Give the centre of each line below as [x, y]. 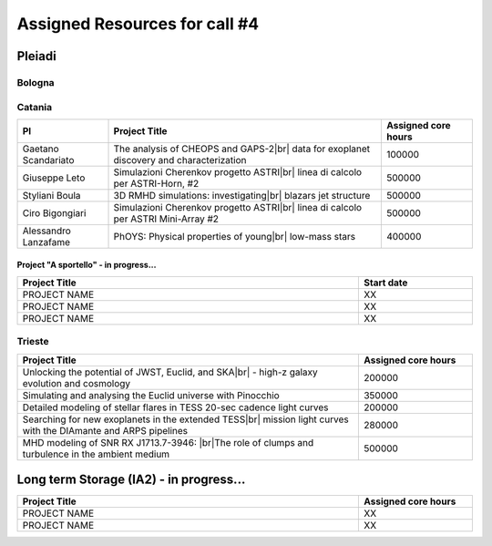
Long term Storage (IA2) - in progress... [131, 480]
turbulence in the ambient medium [96, 454]
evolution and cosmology [77, 383]
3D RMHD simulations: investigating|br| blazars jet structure [242, 195]
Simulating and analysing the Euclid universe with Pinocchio [151, 395]
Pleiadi [36, 56]
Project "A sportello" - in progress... [87, 265]
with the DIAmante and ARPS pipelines [105, 430]
